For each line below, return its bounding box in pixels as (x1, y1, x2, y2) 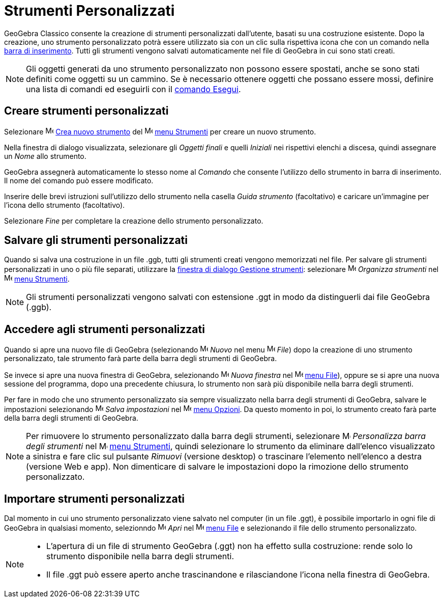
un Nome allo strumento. (4, 151, 86, 160)
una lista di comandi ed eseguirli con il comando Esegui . (26, 84, 241, 94)
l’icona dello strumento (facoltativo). (4, 200, 125, 209)
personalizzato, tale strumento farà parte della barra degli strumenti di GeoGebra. (4, 354, 277, 363)
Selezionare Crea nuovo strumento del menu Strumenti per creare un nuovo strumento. (4, 127, 316, 136)
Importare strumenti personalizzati (4, 492, 185, 505)
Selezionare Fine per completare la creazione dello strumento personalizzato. (4, 216, 263, 225)
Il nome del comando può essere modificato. (4, 176, 154, 185)
